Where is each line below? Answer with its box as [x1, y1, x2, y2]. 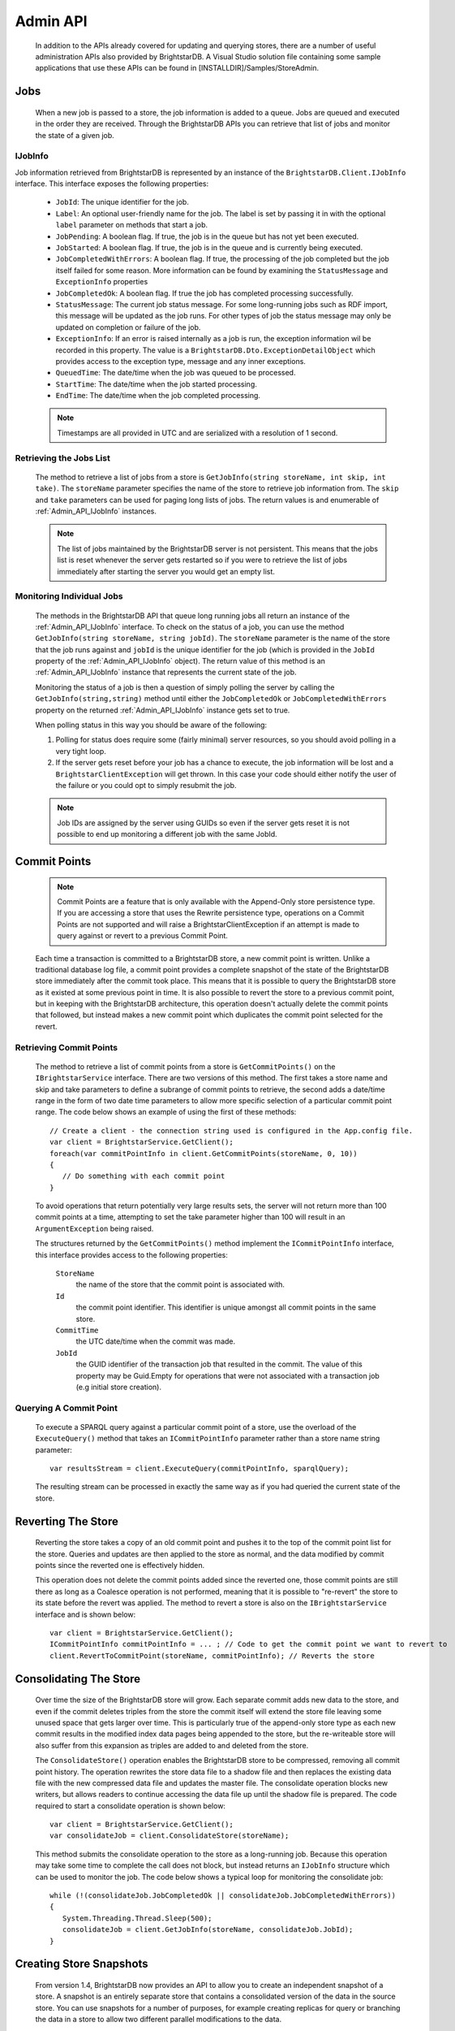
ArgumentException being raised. [35, 1223, 154, 1233]
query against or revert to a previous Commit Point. [57, 931, 229, 941]
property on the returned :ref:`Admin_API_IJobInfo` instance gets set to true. [35, 705, 290, 715]
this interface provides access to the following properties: [35, 1249, 229, 1259]
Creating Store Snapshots [15, 1957, 149, 1971]
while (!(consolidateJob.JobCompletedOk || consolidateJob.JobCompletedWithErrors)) [49, 1891, 397, 1900]
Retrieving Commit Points [15, 1041, 118, 1053]
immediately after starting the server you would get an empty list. [57, 566, 276, 576]
